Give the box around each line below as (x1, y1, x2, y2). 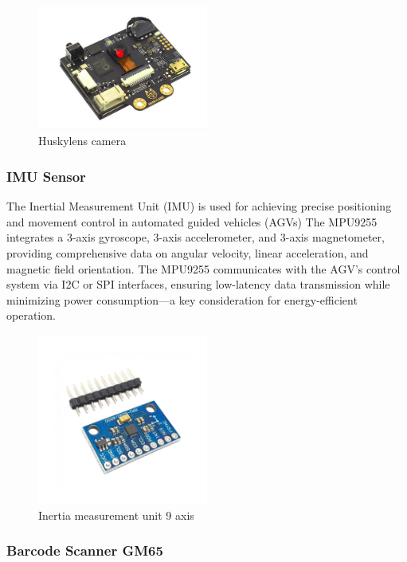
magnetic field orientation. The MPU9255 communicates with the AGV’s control (6, 260, 401, 277)
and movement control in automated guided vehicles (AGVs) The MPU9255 (6, 213, 378, 230)
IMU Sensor (6, 166, 86, 186)
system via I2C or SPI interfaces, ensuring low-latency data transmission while (6, 276, 390, 293)
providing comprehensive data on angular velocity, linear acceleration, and (6, 245, 369, 261)
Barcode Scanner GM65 (6, 540, 163, 560)
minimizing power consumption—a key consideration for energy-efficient (6, 291, 358, 308)
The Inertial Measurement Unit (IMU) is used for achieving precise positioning (6, 198, 392, 214)
